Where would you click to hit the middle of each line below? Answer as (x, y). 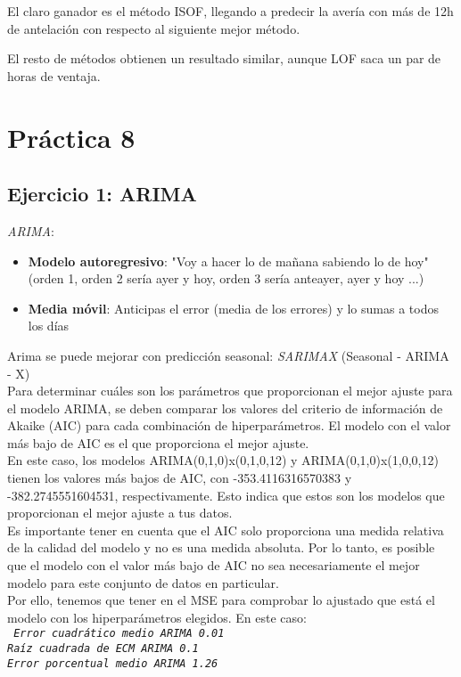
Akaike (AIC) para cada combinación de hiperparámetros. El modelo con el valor (229, 425)
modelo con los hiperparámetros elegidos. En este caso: (157, 617)
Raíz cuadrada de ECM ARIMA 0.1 (103, 649)
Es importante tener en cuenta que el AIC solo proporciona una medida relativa (226, 530)
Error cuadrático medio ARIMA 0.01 (119, 634)
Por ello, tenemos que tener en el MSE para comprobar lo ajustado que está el (221, 600)
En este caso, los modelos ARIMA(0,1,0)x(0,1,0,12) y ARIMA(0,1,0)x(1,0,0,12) (223, 460)
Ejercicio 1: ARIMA (102, 194)
